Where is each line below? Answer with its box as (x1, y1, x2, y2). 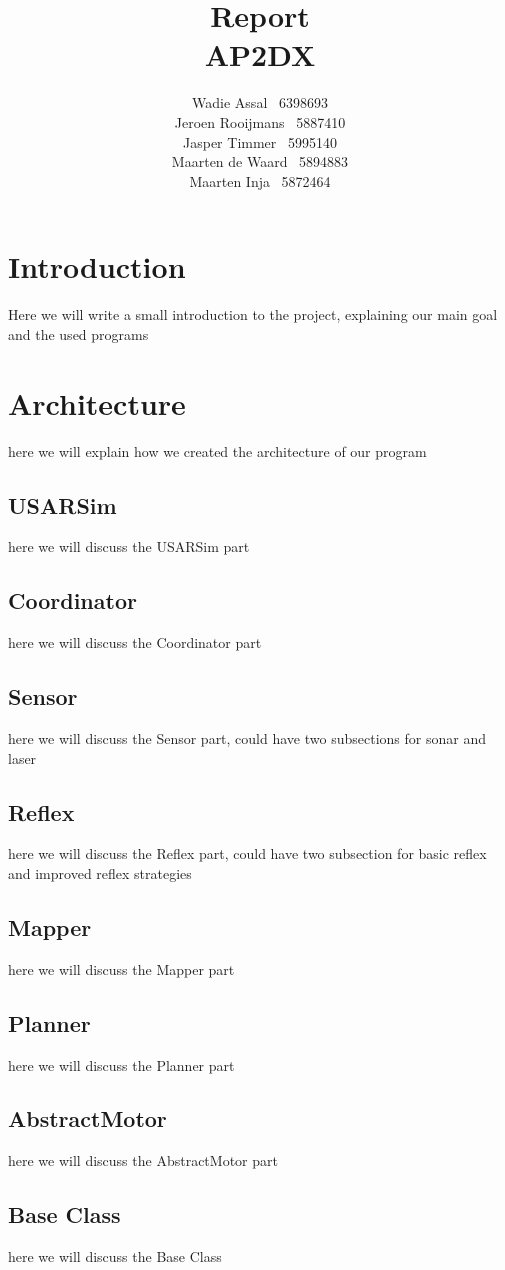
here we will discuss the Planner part (8, 1054, 235, 1075)
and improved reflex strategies (8, 862, 192, 883)
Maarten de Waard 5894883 (171, 151, 349, 172)
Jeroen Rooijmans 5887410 (174, 111, 346, 132)
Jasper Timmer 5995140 (183, 131, 337, 152)
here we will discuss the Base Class (8, 1246, 222, 1267)
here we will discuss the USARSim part (8, 536, 250, 557)
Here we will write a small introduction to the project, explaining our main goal (8, 304, 498, 325)
